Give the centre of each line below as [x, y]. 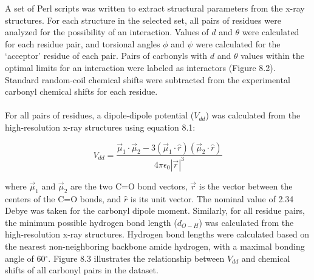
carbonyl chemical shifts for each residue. [81, 91]
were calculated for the [238, 43]
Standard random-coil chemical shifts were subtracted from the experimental [148, 79]
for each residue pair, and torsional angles [83, 43]
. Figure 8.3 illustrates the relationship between [136, 258]
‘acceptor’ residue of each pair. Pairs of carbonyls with [106, 56]
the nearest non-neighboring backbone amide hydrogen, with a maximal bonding [155, 246]
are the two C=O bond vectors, [129, 186]
